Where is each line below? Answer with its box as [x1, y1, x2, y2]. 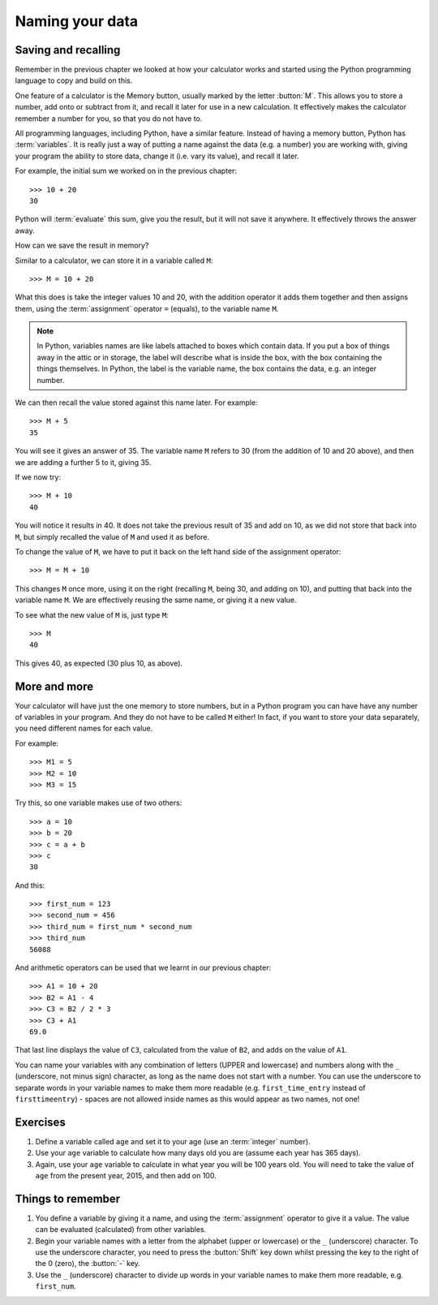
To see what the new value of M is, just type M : [15, 609, 170, 620]
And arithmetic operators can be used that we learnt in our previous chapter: [15, 963, 272, 973]
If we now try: [15, 472, 61, 482]
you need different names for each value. [15, 723, 153, 734]
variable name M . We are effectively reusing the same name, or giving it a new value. [15, 595, 297, 605]
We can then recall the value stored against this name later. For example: [15, 398, 259, 407]
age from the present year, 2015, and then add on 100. [35, 1171, 217, 1180]
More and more [15, 679, 94, 693]
